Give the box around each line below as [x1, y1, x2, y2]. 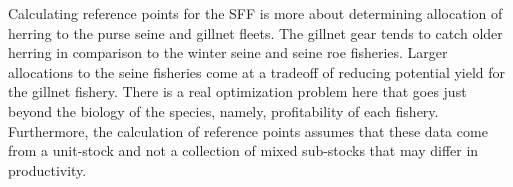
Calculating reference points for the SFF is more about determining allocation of [8, 3, 503, 23]
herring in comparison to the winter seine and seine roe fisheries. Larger [8, 42, 448, 63]
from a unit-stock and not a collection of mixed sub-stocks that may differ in [8, 140, 479, 161]
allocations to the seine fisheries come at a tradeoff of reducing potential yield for [8, 61, 506, 82]
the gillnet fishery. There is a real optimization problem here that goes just [8, 81, 467, 102]
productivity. [8, 159, 87, 180]
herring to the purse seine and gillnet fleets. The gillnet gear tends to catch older [8, 22, 503, 43]
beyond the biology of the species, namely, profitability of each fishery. [8, 100, 439, 121]
